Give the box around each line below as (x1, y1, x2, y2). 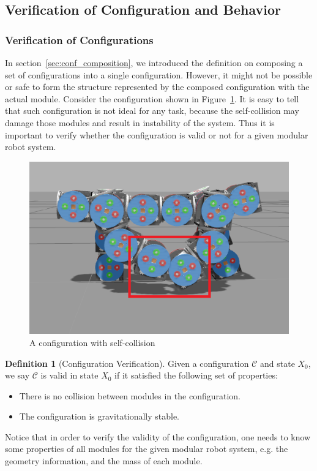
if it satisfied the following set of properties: (114, 369, 278, 382)
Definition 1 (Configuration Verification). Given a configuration (5, 356, 249, 369)
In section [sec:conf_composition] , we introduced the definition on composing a (5, 56, 303, 69)
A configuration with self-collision (29, 336, 155, 349)
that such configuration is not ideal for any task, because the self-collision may (5, 104, 299, 117)
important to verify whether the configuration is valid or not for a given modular (5, 128, 308, 141)
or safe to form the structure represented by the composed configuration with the (5, 80, 310, 93)
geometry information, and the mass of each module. (5, 454, 203, 467)
